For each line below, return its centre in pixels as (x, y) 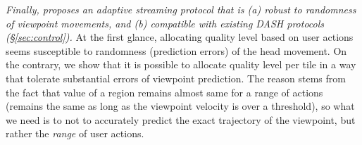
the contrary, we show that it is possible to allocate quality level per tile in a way (181, 64)
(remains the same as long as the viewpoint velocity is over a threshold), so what (180, 106)
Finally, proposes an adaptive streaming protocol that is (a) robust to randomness (181, 9)
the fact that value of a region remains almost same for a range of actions (164, 92)
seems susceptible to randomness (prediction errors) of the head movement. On (176, 50)
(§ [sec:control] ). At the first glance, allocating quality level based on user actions (180, 37)
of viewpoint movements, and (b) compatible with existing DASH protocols (165, 23)
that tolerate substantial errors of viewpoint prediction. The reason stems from (176, 78)
